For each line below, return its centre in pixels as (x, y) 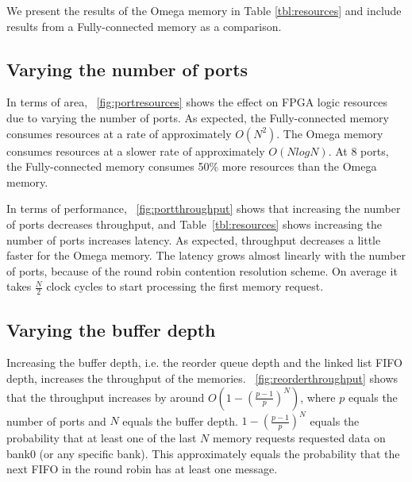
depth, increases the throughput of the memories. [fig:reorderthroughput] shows (202, 378)
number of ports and (56, 420)
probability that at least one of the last (102, 438)
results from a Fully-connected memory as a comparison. (144, 26)
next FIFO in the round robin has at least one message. (142, 469)
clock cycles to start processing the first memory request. (185, 286)
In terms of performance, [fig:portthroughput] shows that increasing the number (204, 208)
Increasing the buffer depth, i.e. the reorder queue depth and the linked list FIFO (204, 362)
